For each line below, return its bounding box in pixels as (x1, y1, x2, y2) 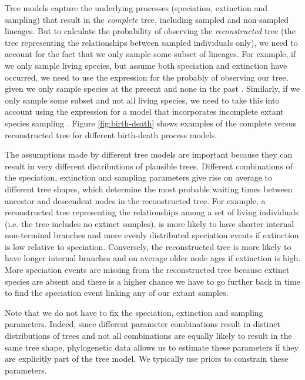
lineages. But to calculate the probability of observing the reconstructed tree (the (5, 25, 296, 37)
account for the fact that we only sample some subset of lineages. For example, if (5, 48, 296, 60)
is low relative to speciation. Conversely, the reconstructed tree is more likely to (5, 240, 291, 252)
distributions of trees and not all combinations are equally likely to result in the (5, 329, 292, 342)
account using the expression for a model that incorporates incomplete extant (5, 105, 284, 118)
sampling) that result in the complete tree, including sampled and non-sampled (5, 13, 289, 25)
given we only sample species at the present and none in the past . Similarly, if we (5, 82, 300, 95)
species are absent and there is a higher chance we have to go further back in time (5, 275, 300, 287)
